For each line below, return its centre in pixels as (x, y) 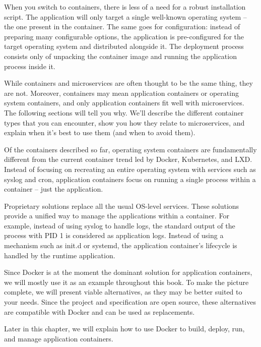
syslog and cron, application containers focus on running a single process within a (130, 179)
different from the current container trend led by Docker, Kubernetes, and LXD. (128, 159)
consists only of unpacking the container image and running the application (120, 56)
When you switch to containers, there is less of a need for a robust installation (125, 7)
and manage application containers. (59, 338)
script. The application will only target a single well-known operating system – (125, 16)
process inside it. (30, 66)
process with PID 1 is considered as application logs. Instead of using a (114, 235)
